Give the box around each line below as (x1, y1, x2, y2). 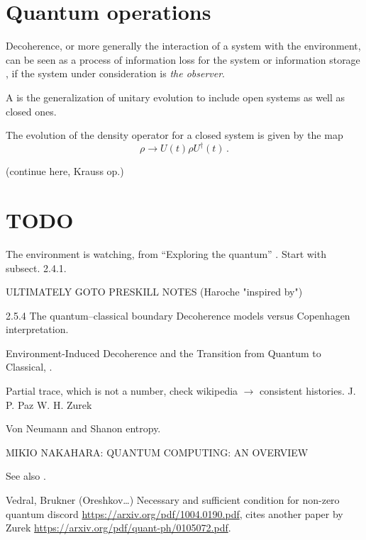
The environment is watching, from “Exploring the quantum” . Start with (6, 246, 326, 261)
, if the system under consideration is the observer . (6, 66, 226, 81)
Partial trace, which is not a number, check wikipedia (6, 383, 238, 398)
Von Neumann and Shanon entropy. (6, 421, 161, 436)
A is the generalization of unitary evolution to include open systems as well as (6, 89, 345, 104)
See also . (6, 468, 46, 483)
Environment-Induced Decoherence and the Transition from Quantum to (6, 345, 321, 360)
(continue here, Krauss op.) (6, 164, 124, 179)
